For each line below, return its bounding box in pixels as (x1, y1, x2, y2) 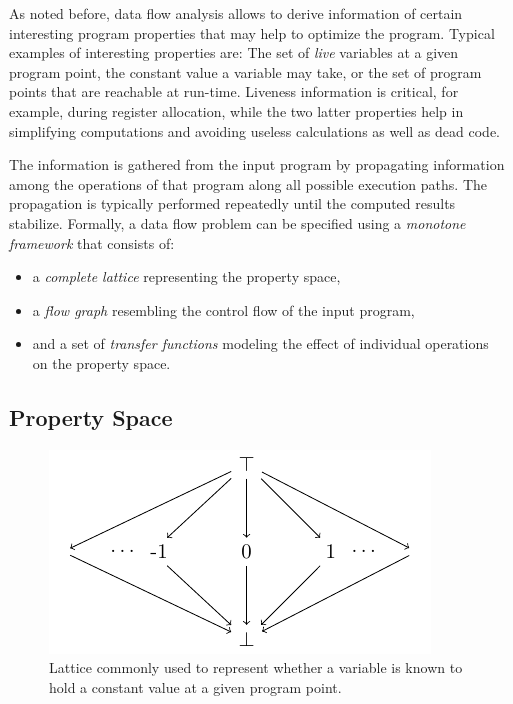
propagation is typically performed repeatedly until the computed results (9, 193, 456, 214)
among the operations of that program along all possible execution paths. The (9, 173, 488, 194)
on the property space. (32, 352, 171, 373)
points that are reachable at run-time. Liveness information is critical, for (9, 81, 459, 102)
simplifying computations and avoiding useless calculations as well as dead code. (9, 120, 500, 141)
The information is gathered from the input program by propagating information (9, 154, 505, 175)
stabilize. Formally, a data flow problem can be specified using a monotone (9, 212, 466, 233)
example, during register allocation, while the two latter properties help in (9, 100, 464, 121)
